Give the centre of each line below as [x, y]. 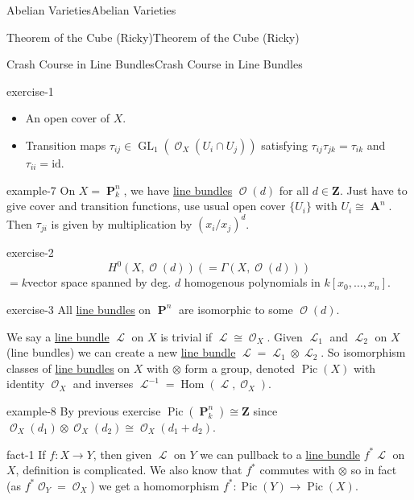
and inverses [103, 384]
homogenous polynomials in [252, 282]
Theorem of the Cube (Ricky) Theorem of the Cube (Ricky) [153, 37]
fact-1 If [26, 454]
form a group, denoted [240, 368]
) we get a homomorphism [155, 485]
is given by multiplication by [122, 223]
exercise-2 [30, 252]
